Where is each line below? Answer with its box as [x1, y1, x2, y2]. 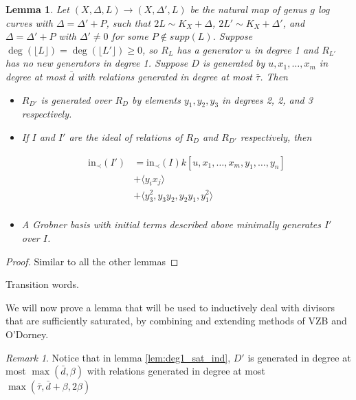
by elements [132, 92, 181, 107]
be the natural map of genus [190, 2, 307, 16]
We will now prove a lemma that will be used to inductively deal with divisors [5, 300, 335, 314]
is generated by [202, 56, 265, 70]
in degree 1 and [254, 42, 319, 56]
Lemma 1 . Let [5, 2, 69, 16]
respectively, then [240, 129, 312, 144]
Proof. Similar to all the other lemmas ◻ [5, 254, 179, 268]
